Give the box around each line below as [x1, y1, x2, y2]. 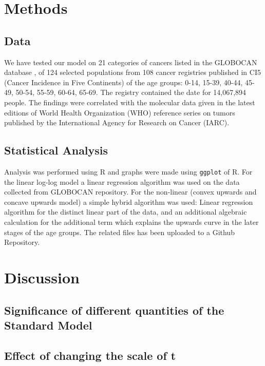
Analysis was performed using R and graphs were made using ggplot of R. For [4, 166, 253, 177]
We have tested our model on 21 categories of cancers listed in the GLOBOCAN [4, 56, 257, 67]
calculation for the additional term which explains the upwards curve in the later [4, 216, 259, 227]
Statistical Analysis [4, 142, 108, 158]
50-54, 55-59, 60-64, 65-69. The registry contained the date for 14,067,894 [15, 87, 247, 98]
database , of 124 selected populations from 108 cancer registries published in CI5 [4, 67, 261, 78]
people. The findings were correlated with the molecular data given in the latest [4, 97, 255, 107]
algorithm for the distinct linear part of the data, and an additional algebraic [4, 206, 247, 217]
